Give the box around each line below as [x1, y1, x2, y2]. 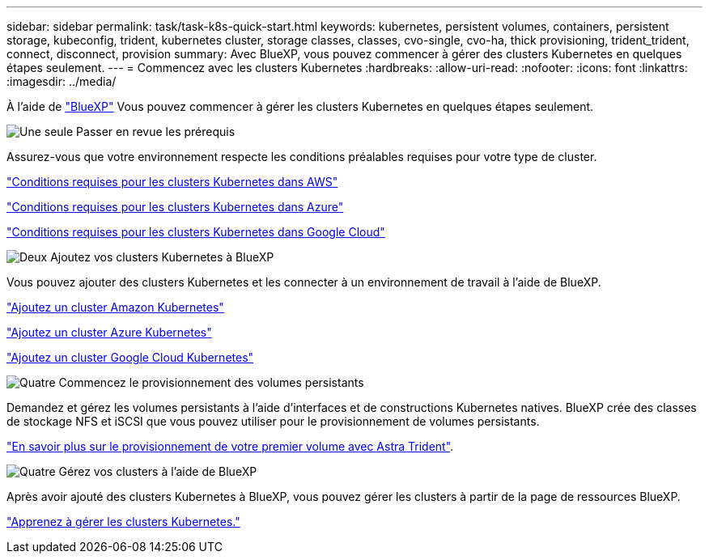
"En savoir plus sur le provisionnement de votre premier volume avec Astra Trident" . [6, 439, 454, 453]
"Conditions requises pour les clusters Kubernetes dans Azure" [6, 200, 344, 214]
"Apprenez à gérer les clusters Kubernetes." [6, 515, 240, 528]
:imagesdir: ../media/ [6, 74, 117, 88]
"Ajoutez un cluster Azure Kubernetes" [6, 325, 212, 339]
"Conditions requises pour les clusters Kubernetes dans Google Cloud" [6, 225, 385, 239]
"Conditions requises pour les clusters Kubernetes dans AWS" [6, 175, 338, 189]
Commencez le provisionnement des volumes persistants [58, 375, 364, 389]
